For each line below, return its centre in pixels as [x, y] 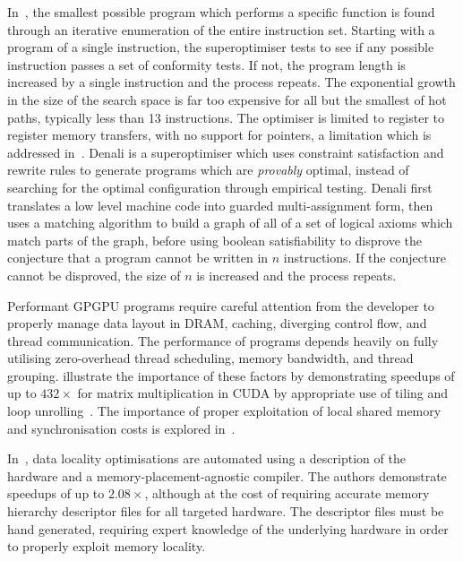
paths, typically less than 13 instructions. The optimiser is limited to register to [226, 117]
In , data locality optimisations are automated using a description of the [206, 458]
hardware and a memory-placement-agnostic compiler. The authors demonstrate [227, 475]
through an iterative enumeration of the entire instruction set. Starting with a [221, 29]
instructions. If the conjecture [364, 258]
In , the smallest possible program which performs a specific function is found [221, 12]
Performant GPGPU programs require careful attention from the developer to [221, 305]
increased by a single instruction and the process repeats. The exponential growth [231, 82]
